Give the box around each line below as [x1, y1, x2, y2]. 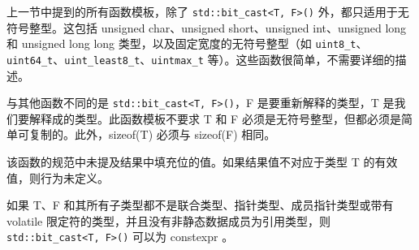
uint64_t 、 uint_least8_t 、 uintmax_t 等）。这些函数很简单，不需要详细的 [6, 50, 395, 67]
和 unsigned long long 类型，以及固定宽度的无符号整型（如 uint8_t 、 [6, 35, 368, 52]
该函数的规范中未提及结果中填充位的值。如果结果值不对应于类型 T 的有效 [6, 153, 398, 170]
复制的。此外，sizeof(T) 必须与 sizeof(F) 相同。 [28, 126, 276, 143]
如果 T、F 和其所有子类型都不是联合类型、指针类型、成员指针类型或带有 [6, 196, 394, 213]
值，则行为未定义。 [6, 169, 109, 186]
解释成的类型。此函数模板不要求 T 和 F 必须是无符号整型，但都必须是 [28, 110, 401, 127]
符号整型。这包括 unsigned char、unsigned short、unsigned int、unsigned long [6, 19, 407, 36]
